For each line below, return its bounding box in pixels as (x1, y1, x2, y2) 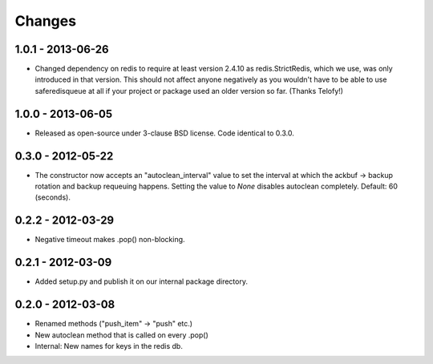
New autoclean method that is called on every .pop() (34, 330, 208, 340)
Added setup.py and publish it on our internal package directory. (34, 277, 249, 286)
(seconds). (34, 192, 71, 202)
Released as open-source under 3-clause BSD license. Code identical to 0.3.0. (34, 128, 294, 138)
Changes (14, 12, 76, 30)
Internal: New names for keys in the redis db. (34, 341, 184, 350)
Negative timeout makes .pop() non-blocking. (34, 235, 185, 245)
